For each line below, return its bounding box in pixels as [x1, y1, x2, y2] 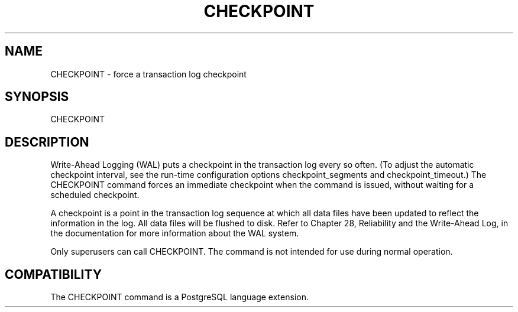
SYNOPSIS [5, 89, 69, 105]
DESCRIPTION [5, 134, 89, 149]
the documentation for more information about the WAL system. [50, 228, 299, 239]
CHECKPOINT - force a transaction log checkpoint [50, 69, 247, 79]
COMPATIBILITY [5, 266, 102, 282]
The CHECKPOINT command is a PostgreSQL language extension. [50, 292, 309, 303]
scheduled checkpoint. [50, 190, 140, 200]
